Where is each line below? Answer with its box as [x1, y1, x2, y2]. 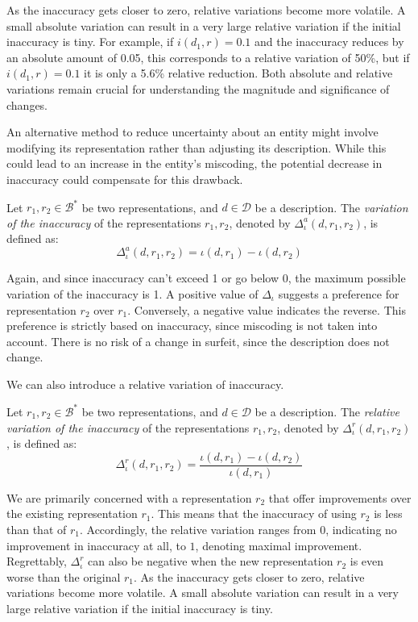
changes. [6, 96, 48, 113]
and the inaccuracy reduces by [254, 33, 404, 50]
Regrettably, [6, 553, 67, 570]
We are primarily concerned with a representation [6, 489, 252, 506]
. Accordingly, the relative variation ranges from [79, 521, 317, 537]
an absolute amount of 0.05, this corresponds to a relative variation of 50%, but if [6, 48, 410, 65]
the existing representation [6, 505, 138, 522]
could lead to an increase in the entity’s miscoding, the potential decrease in [6, 155, 383, 172]
